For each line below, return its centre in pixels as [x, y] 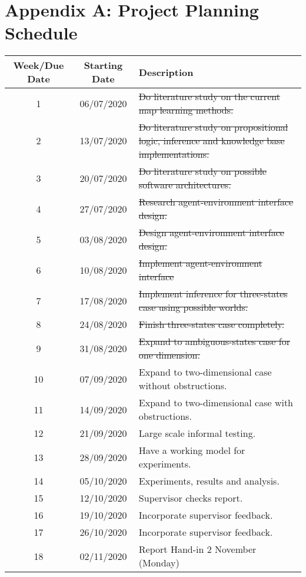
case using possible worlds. [193, 307]
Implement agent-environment [200, 263]
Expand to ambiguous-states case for [214, 341]
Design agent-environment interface [211, 233]
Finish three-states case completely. [212, 324]
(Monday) [159, 563]
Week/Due [39, 65]
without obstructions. [183, 386]
